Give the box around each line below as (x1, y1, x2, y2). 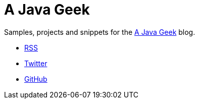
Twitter (24, 59, 47, 68)
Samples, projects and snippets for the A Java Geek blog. (4, 27, 195, 36)
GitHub (24, 74, 47, 83)
